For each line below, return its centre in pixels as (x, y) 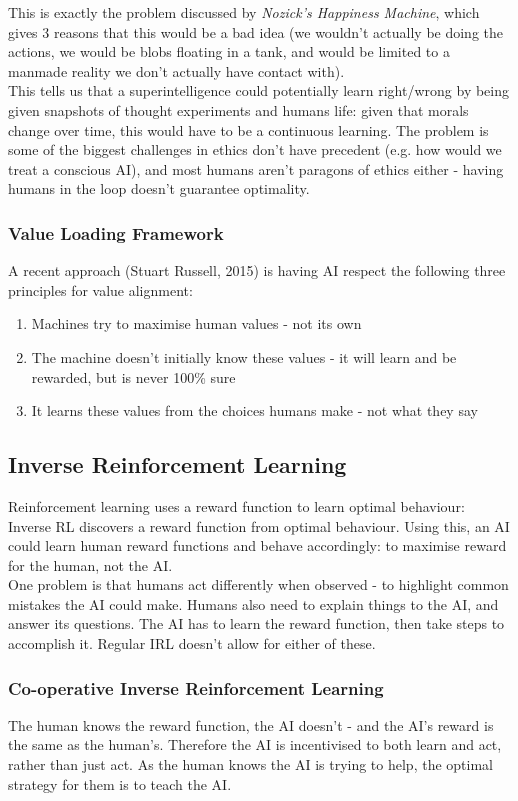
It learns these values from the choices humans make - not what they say (254, 410)
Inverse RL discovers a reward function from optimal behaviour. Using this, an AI (259, 525)
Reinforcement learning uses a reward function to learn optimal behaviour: (236, 505)
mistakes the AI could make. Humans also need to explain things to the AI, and (253, 603)
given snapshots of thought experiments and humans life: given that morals (238, 109)
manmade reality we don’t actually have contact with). (176, 70)
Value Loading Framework (116, 232)
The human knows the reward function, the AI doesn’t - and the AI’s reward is (251, 724)
